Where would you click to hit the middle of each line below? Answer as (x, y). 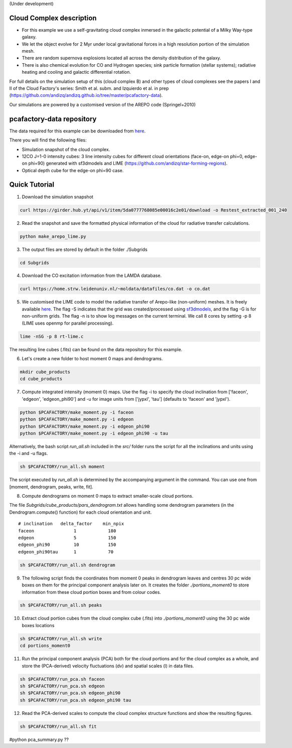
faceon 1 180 (67, 531)
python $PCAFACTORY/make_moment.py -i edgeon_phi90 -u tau (94, 433)
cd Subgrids (35, 263)
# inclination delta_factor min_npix (71, 524)
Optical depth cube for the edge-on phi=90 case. (73, 170)
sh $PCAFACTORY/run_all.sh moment (62, 467)
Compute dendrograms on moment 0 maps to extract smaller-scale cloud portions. (108, 496)
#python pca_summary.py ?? (39, 739)
